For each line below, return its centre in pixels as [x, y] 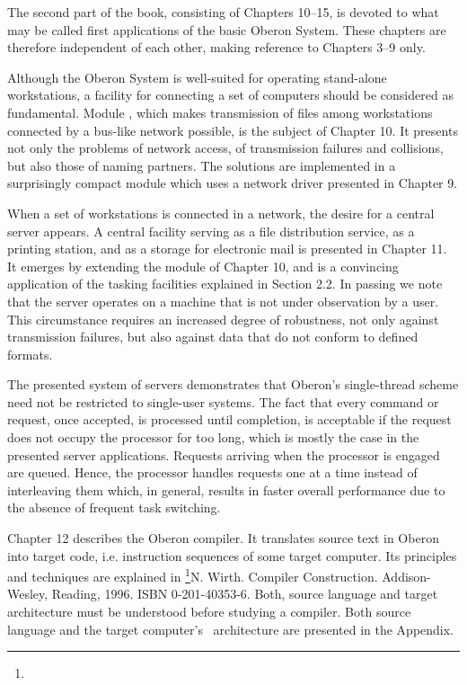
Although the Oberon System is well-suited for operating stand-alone [197, 77]
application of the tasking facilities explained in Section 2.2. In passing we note [225, 284]
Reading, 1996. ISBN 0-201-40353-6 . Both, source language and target [245, 594]
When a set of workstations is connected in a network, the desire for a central [221, 213]
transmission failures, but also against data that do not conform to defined [213, 337]
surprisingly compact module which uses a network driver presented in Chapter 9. [233, 183]
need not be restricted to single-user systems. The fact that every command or [223, 401]
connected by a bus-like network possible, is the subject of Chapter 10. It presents [233, 130]
